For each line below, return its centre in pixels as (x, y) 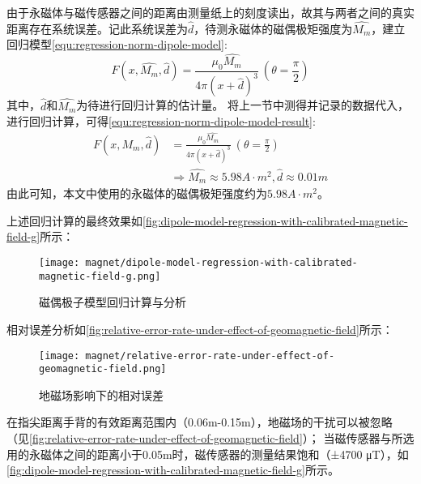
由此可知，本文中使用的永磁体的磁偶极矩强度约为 (137, 193)
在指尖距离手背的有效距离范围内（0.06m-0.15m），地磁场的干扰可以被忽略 (200, 422)
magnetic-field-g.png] (100, 276)
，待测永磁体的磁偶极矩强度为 (273, 28)
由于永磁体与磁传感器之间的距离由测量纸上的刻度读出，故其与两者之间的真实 (210, 12)
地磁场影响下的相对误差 (101, 394)
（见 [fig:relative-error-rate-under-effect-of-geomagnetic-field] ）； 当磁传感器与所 (205, 438)
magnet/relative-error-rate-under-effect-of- (210, 356)
